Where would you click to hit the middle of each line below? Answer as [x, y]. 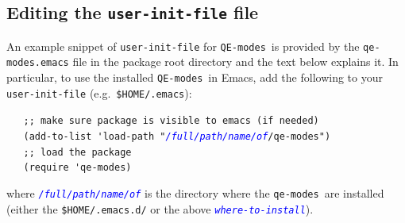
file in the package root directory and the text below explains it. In [235, 62]
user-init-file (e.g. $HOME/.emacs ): [99, 92]
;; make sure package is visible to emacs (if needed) [171, 121]
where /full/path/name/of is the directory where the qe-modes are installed [195, 193]
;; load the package [77, 152]
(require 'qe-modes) [77, 168]
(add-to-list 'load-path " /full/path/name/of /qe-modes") [177, 137]
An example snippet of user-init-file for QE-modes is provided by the [183, 46]
